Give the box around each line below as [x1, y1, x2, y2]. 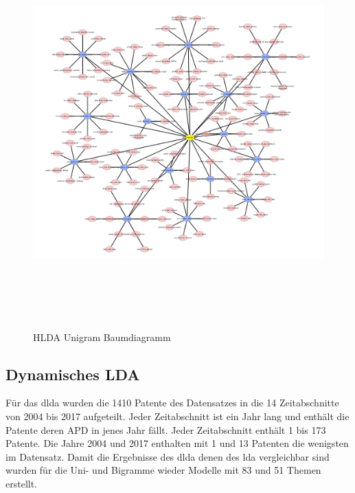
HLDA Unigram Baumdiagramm [33, 329, 171, 344]
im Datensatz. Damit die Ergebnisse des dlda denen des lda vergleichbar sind [5, 449, 330, 463]
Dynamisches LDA [5, 363, 140, 384]
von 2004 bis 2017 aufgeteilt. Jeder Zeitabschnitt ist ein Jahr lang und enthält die [5, 408, 350, 423]
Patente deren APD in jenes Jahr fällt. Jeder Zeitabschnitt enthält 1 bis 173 [5, 422, 326, 437]
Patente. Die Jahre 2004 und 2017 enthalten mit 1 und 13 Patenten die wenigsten [5, 436, 349, 450]
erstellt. [5, 476, 38, 490]
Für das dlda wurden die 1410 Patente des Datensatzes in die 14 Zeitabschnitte [5, 395, 339, 410]
